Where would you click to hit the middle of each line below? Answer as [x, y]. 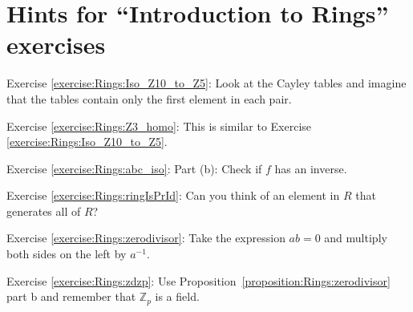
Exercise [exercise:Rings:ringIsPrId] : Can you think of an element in [173, 195]
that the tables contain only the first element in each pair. [149, 98]
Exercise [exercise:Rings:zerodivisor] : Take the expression [146, 238]
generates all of [44, 211]
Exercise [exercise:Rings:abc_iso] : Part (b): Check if [134, 168]
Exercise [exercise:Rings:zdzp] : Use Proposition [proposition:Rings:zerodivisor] [198, 280]
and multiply [356, 238]
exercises [56, 45]
